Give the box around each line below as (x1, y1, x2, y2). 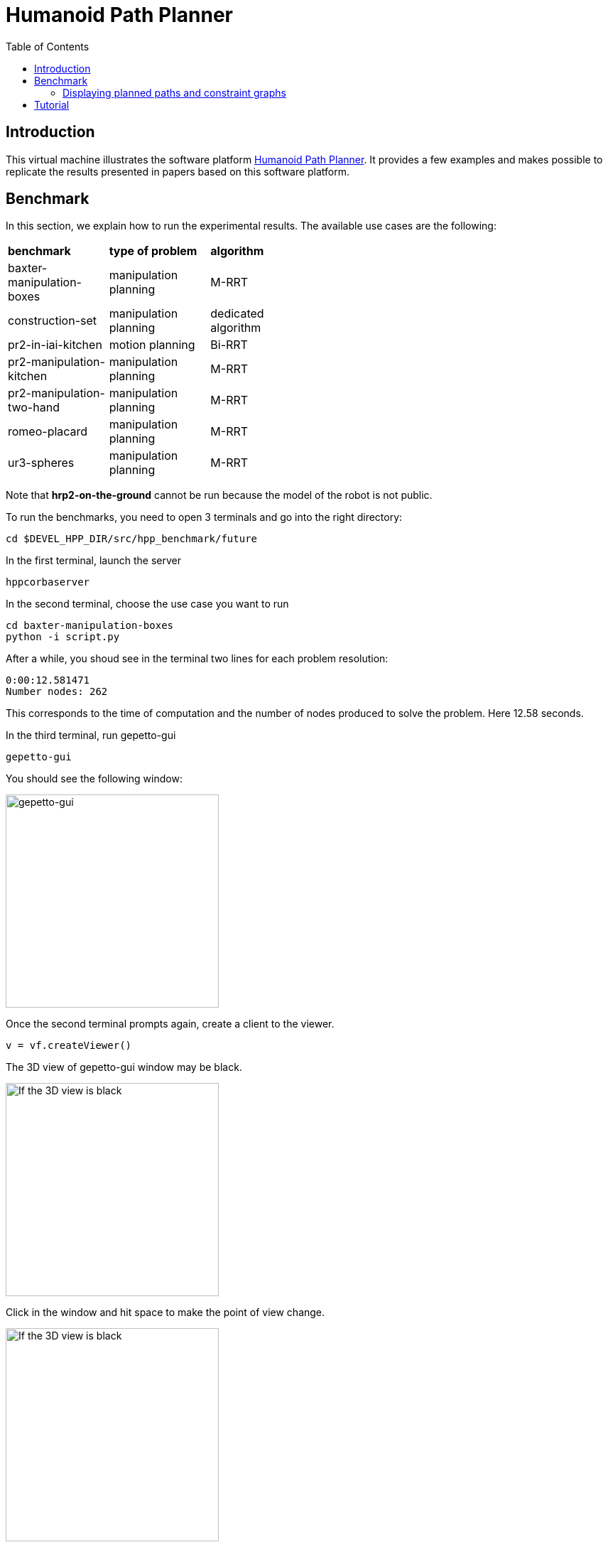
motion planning (109, 338, 195, 352)
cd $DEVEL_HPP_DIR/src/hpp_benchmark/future (6, 533, 258, 545)
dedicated (210, 306, 264, 321)
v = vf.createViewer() (6, 1040, 132, 1052)
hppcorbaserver (6, 576, 90, 588)
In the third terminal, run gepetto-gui (6, 729, 176, 742)
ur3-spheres (8, 456, 75, 470)
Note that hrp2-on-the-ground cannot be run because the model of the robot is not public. (6, 489, 433, 502)
